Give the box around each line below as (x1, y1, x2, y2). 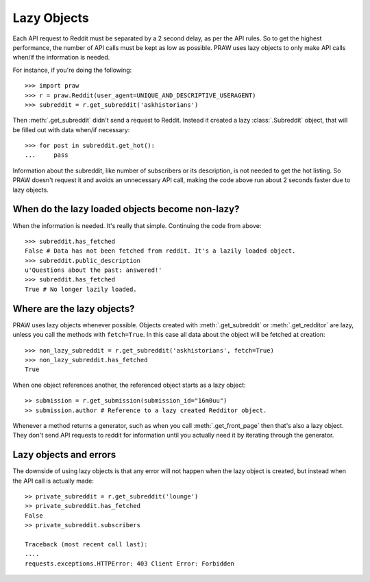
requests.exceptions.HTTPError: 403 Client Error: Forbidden (25, 559, 234, 568)
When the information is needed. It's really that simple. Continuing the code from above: (12, 221, 262, 229)
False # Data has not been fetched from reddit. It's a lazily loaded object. (25, 247, 296, 255)
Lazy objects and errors (12, 449, 116, 461)
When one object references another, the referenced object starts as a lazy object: (12, 381, 246, 389)
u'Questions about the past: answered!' (25, 266, 162, 274)
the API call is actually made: (12, 477, 94, 485)
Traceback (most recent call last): (25, 540, 148, 548)
